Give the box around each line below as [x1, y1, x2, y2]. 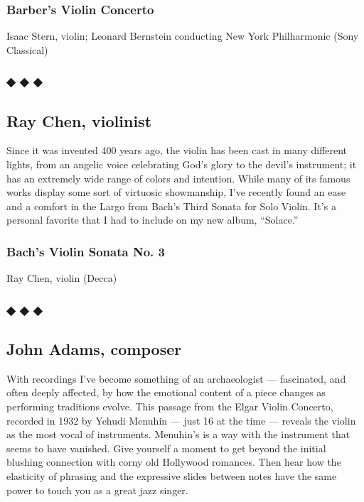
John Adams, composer [6, 338, 182, 360]
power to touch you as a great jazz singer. [6, 482, 188, 497]
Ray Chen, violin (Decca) [6, 271, 117, 285]
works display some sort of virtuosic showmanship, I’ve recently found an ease [6, 185, 346, 200]
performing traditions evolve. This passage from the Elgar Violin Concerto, [6, 399, 333, 414]
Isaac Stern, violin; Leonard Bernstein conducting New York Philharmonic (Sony [6, 28, 359, 43]
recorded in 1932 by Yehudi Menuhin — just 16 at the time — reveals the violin [6, 413, 356, 427]
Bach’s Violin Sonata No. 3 [6, 242, 165, 260]
